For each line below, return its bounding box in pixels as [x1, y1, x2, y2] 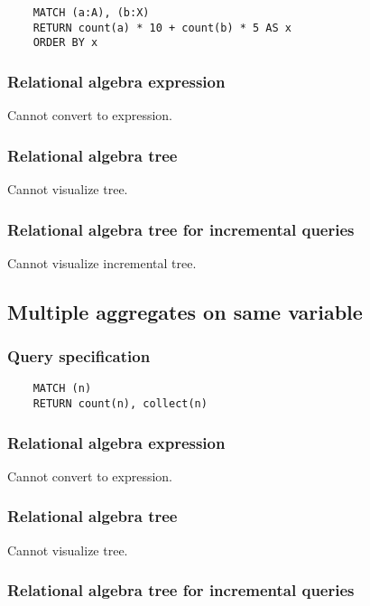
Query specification [7, 345, 151, 368]
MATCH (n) [32, 382, 92, 396]
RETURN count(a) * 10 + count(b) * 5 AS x [32, 21, 291, 34]
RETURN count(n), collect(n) [32, 397, 208, 411]
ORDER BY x [32, 36, 98, 50]
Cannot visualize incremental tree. [7, 253, 197, 272]
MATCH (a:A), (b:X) [32, 6, 150, 19]
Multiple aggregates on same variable [7, 297, 363, 325]
